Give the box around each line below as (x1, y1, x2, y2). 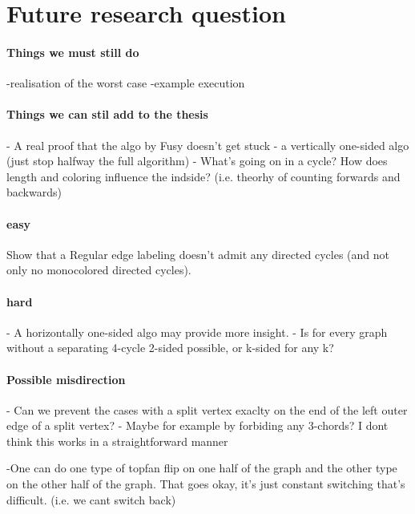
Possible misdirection (6, 370, 126, 387)
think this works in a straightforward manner (6, 432, 228, 449)
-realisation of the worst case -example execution (6, 75, 245, 91)
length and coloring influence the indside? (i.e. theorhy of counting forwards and (6, 168, 401, 184)
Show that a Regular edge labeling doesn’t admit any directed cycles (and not (6, 245, 389, 262)
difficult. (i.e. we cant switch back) (6, 491, 176, 508)
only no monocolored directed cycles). (6, 261, 191, 278)
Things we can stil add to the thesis (6, 106, 208, 123)
